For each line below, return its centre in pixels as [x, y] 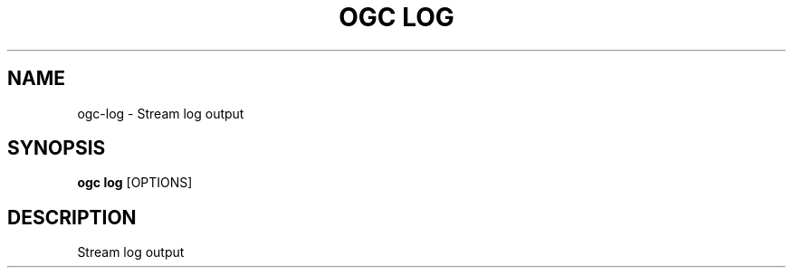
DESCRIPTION [72, 217]
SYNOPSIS [57, 148]
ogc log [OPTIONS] [135, 183]
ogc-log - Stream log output [161, 113]
